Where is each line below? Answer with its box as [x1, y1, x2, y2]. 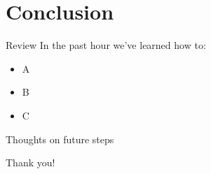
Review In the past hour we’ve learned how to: [6, 38, 206, 52]
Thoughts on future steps [6, 131, 114, 146]
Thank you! [6, 155, 55, 170]
